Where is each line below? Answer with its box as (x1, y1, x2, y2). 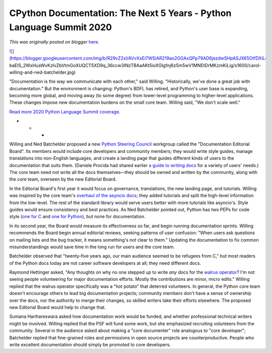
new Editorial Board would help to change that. (9, 304, 106, 310)
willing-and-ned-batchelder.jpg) (9, 69, 76, 75)
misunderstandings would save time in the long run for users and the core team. (9, 244, 175, 250)
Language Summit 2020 (9, 22, 112, 33)
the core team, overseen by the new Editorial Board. (9, 176, 117, 183)
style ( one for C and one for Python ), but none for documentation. (9, 214, 146, 220)
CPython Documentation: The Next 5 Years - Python (9, 8, 232, 19)
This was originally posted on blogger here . (9, 39, 100, 45)
